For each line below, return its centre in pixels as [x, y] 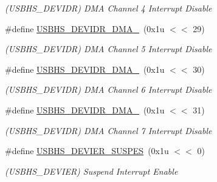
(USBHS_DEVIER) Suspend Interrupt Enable [91, 171]
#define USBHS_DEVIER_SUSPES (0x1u [87, 151]
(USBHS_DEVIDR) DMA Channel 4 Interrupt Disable [108, 8]
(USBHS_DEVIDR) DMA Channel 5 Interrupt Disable [108, 49]
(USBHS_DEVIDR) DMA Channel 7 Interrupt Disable [108, 130]
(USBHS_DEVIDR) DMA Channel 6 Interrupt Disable [108, 89]
